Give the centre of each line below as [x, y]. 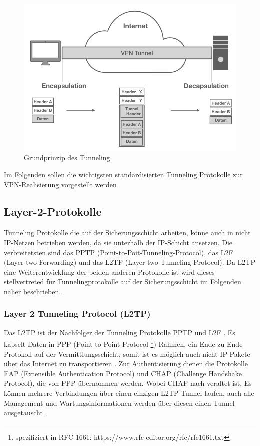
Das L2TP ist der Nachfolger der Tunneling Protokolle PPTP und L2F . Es [120, 332]
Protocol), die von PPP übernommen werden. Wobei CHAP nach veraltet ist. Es [128, 383]
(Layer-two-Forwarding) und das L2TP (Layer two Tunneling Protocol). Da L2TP [130, 262]
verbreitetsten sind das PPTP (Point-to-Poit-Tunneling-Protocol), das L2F [119, 252]
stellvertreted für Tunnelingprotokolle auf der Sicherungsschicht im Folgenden [123, 281]
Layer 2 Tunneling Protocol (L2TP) [77, 313]
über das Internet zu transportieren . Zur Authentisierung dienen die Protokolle [126, 364]
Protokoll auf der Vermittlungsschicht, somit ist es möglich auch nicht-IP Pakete [127, 354]
